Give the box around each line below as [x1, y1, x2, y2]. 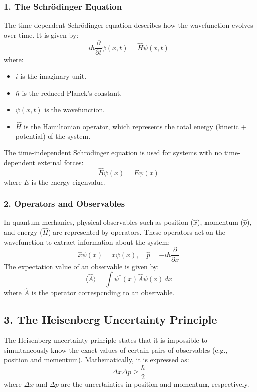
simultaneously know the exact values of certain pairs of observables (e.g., [4, 344, 228, 355]
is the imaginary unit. [20, 71, 87, 81]
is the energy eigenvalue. [31, 176, 105, 187]
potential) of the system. [15, 131, 91, 141]
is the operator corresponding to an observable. [31, 287, 175, 298]
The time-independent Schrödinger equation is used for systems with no [4, 147, 222, 158]
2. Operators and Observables [4, 197, 125, 210]
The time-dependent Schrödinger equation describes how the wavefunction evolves [4, 20, 253, 30]
